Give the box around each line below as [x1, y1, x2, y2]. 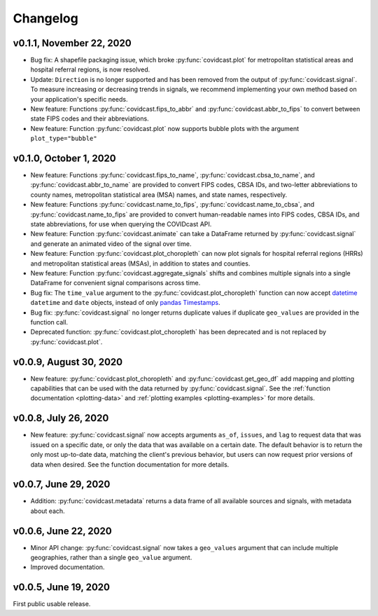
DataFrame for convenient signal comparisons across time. [30, 279, 201, 287]
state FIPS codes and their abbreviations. [30, 114, 150, 123]
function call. [30, 317, 69, 326]
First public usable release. [13, 600, 91, 608]
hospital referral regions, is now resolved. [30, 65, 150, 74]
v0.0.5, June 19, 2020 [13, 582, 110, 594]
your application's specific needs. [30, 95, 129, 103]
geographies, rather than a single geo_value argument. [30, 554, 192, 562]
